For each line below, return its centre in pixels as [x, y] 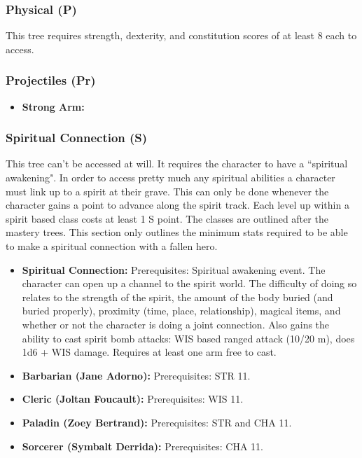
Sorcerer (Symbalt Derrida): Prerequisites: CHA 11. [142, 446]
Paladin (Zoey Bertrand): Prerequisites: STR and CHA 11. [157, 422]
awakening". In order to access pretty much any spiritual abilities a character [170, 178]
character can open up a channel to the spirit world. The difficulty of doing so [189, 283]
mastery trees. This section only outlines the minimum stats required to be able [177, 232]
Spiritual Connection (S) [77, 138]
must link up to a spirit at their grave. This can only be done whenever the [167, 191]
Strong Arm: [53, 106]
